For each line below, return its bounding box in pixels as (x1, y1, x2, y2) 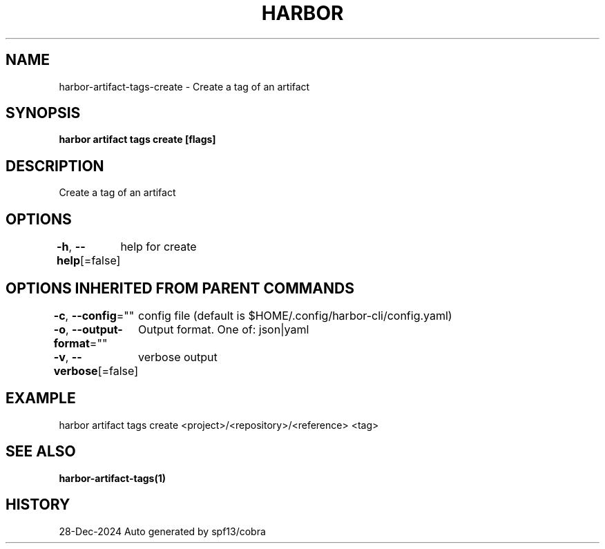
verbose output (138, 349, 218, 364)
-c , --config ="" (53, 308, 135, 322)
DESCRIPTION (6, 157, 104, 175)
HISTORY (6, 496, 70, 514)
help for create (120, 240, 197, 254)
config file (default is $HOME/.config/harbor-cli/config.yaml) (138, 308, 452, 322)
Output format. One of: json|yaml (138, 322, 309, 336)
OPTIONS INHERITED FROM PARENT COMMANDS (6, 279, 354, 297)
